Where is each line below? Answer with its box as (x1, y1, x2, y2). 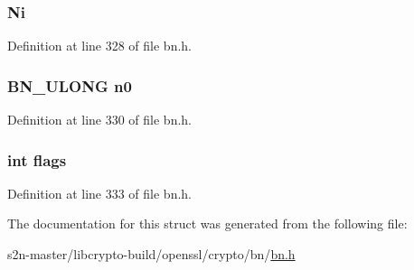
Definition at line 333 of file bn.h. (7, 183, 193, 202)
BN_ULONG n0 (7, 74, 132, 97)
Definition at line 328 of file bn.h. (7, 36, 193, 55)
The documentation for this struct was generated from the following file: (7, 214, 408, 233)
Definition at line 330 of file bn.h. (7, 110, 193, 129)
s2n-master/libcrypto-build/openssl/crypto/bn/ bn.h (7, 245, 296, 264)
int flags (7, 148, 67, 171)
